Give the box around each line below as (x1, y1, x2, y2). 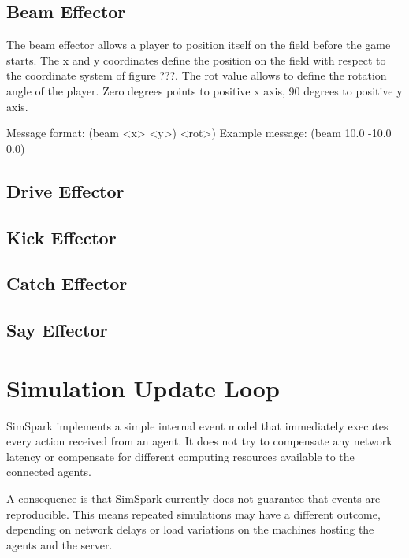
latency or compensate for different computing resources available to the (6, 448, 355, 464)
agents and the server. (6, 536, 113, 552)
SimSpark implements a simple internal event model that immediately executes (6, 417, 389, 433)
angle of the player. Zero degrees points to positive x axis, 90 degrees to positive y (6, 82, 403, 99)
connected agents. (6, 463, 91, 480)
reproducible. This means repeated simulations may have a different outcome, (6, 505, 381, 522)
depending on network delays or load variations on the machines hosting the (6, 521, 374, 538)
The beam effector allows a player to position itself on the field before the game (6, 36, 391, 53)
